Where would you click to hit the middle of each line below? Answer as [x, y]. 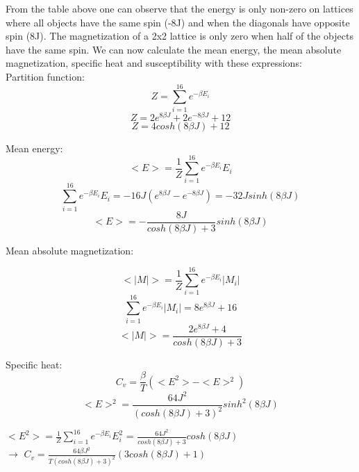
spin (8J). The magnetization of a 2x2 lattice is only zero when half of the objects [179, 36]
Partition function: [45, 76]
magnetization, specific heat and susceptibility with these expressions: [154, 63]
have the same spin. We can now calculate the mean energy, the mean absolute [174, 49]
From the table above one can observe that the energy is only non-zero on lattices [179, 8]
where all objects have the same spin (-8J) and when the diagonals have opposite [178, 22]
